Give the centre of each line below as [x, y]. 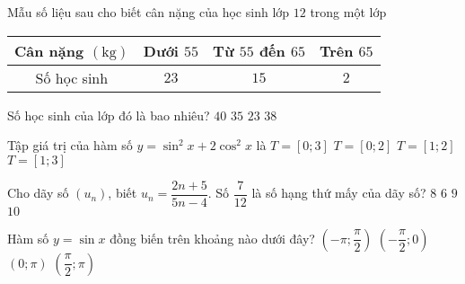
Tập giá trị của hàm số [70, 145]
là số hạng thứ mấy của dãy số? [339, 193]
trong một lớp [348, 12]
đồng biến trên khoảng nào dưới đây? [212, 238]
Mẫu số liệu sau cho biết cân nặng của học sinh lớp [149, 12]
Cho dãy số [38, 193]
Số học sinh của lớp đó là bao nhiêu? [109, 115]
